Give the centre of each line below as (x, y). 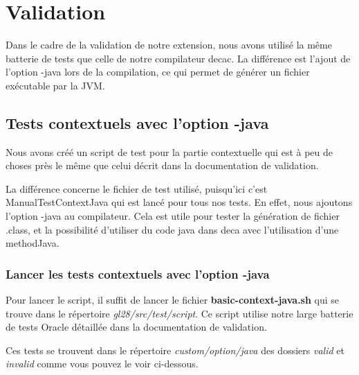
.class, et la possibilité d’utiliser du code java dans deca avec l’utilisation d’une (172, 229)
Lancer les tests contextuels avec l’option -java (138, 273)
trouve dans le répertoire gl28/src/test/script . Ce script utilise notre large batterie (179, 313)
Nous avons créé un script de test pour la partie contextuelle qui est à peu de (169, 151)
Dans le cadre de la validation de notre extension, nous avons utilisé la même (169, 45)
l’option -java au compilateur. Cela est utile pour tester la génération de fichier (173, 216)
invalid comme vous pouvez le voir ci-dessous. (102, 364)
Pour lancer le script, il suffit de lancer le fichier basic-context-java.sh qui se (173, 300)
